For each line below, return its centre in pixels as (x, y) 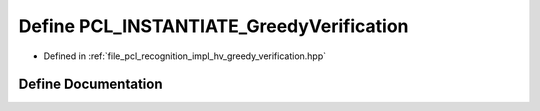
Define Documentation (90, 84)
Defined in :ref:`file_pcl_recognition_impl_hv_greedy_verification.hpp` (185, 56)
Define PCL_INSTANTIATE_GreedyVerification (213, 26)
